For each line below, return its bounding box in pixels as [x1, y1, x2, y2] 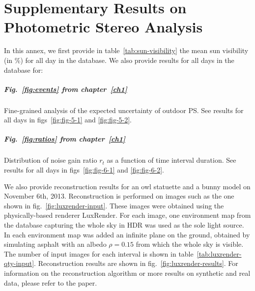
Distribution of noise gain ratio [4, 155, 97, 165]
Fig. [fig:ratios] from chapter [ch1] [4, 134, 125, 144]
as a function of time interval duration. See [107, 155, 236, 165]
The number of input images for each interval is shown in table [4, 248, 194, 259]
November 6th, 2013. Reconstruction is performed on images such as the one [4, 191, 234, 201]
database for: [4, 64, 43, 75]
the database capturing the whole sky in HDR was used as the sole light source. [4, 219, 244, 230]
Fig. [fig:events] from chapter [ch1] [4, 84, 127, 94]
